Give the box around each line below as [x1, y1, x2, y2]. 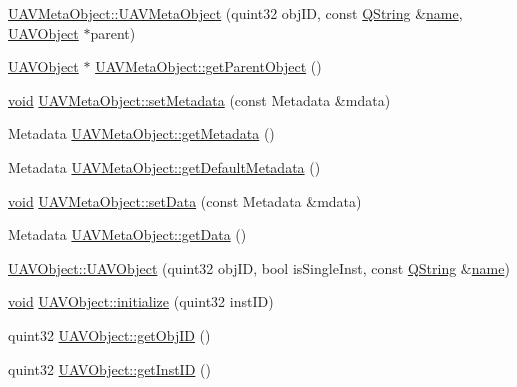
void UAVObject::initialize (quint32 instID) [8, 291, 274, 312]
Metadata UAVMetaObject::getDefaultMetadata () [8, 156, 321, 177]
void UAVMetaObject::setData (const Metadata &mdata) [8, 190, 362, 211]
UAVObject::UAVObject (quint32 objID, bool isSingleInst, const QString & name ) [8, 257, 510, 278]
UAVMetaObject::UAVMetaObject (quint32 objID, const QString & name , [8, 3, 463, 23]
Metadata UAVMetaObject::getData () [8, 224, 247, 245]
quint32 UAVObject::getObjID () [8, 324, 211, 345]
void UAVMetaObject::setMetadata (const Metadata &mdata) [8, 89, 391, 110]
